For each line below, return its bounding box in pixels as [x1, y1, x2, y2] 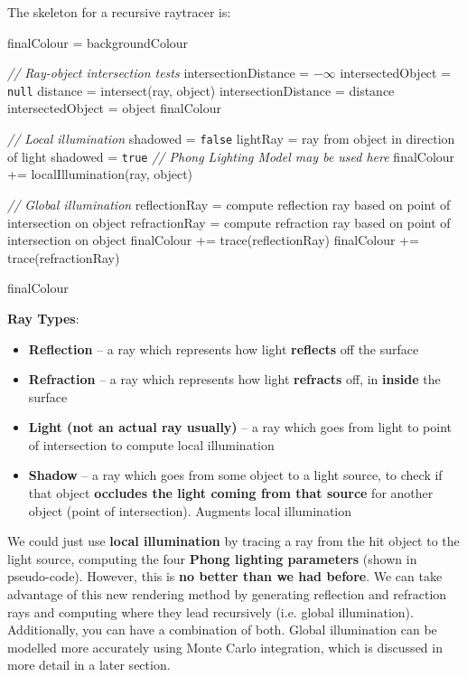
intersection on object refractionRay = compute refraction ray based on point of [7, 212, 451, 231]
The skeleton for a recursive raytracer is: [7, 3, 231, 21]
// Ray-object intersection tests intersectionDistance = [7, 63, 310, 82]
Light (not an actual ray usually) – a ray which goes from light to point [28, 418, 452, 437]
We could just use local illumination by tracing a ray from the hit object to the [7, 531, 460, 550]
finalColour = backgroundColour [7, 33, 189, 52]
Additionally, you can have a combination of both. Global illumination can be [7, 620, 437, 639]
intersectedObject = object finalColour [7, 99, 222, 118]
